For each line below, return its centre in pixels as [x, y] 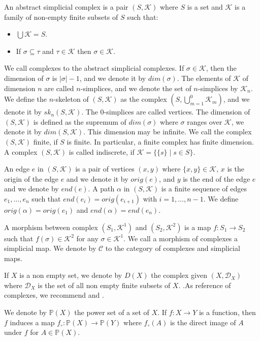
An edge [17, 169]
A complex [21, 151]
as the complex [144, 99]
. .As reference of [205, 285]
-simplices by [218, 88]
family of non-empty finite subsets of [61, 17]
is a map [198, 227]
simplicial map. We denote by [50, 248]
